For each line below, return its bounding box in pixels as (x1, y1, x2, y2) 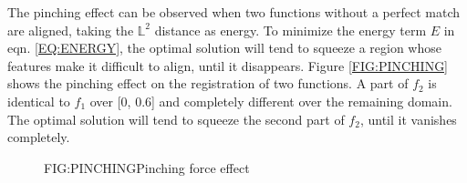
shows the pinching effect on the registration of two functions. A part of (7, 74, 409, 93)
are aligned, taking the (7, 20, 134, 39)
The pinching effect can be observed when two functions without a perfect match (7, 3, 461, 21)
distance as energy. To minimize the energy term (154, 20, 427, 39)
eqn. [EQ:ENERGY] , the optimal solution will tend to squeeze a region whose (7, 38, 441, 57)
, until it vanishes (359, 109, 457, 128)
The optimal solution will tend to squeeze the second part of (7, 109, 345, 128)
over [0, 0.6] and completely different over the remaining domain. (89, 91, 452, 110)
